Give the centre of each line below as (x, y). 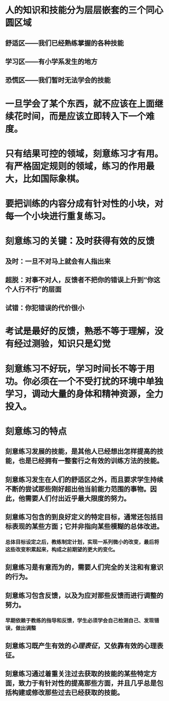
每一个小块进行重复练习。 (58, 216)
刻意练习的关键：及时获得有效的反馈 (80, 241)
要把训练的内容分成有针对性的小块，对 (84, 204)
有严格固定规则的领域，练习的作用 (76, 166)
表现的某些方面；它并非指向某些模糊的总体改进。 (88, 526)
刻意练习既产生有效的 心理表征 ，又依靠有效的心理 (81, 646)
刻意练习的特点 (36, 431)
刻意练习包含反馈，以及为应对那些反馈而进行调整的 (84, 595)
